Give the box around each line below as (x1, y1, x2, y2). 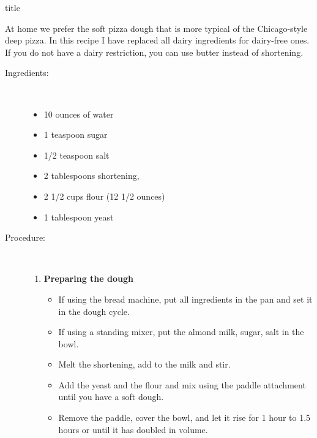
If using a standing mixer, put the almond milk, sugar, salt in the (58, 325, 304, 338)
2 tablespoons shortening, (43, 169, 140, 182)
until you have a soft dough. (58, 390, 164, 403)
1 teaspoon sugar (43, 128, 108, 141)
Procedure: (5, 231, 46, 244)
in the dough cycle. (58, 304, 130, 317)
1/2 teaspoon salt (43, 148, 110, 161)
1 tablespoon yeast (43, 210, 114, 223)
